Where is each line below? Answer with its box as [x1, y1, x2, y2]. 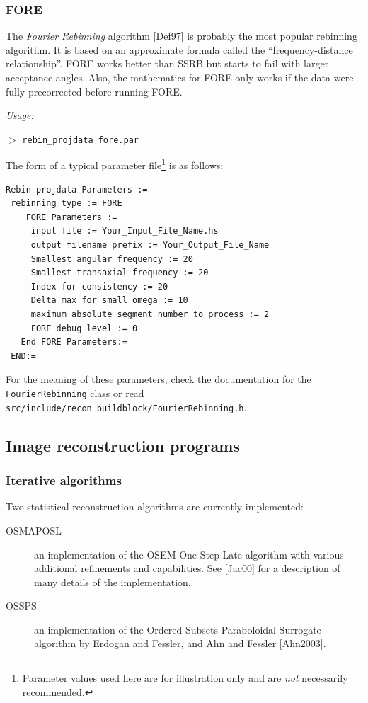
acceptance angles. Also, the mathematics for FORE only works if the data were [6, 70, 354, 84]
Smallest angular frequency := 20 [30, 253, 193, 264]
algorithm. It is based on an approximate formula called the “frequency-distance [6, 42, 353, 57]
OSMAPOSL [6, 522, 62, 537]
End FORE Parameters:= [21, 337, 127, 348]
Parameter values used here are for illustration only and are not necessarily [22, 670, 348, 685]
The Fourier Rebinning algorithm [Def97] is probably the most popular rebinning [6, 28, 357, 43]
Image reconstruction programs [6, 434, 240, 456]
